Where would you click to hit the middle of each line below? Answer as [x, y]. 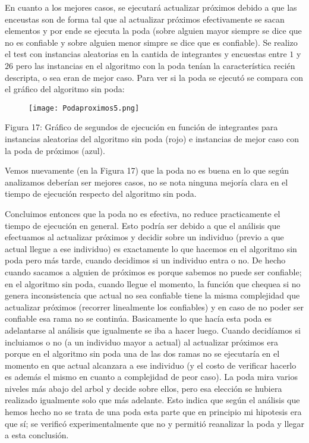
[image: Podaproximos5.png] [84, 108]
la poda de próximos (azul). [55, 150]
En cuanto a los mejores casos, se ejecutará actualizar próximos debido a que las [151, 7]
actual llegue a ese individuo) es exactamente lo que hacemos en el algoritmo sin [151, 248]
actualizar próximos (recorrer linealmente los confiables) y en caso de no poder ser [154, 307]
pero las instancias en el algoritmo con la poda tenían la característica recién [155, 65]
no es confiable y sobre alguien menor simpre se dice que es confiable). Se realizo [151, 42]
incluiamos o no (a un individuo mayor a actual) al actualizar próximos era [141, 342]
